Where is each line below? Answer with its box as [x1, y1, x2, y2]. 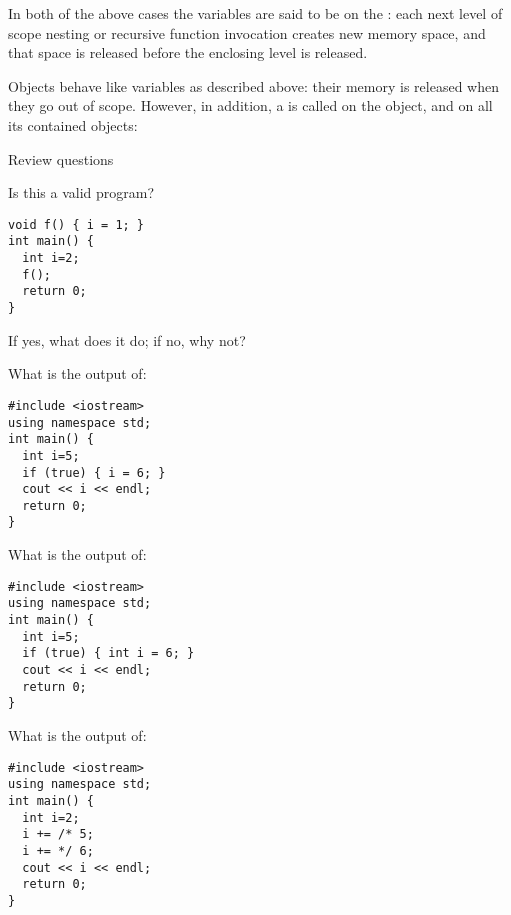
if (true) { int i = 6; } [22, 646, 195, 661]
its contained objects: [8, 114, 138, 135]
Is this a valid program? [8, 182, 155, 203]
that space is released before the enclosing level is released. [8, 42, 368, 63]
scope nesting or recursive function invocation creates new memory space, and [8, 22, 486, 43]
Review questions [8, 148, 114, 169]
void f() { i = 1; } [8, 217, 145, 232]
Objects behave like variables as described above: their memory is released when [8, 75, 499, 96]
